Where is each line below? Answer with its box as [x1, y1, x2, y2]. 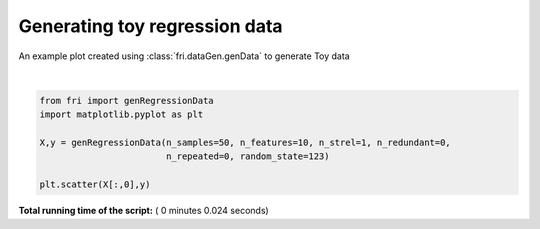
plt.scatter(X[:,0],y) [39, 179, 151, 190]
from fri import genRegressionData [39, 95, 214, 106]
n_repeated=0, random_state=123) [165, 151, 330, 162]
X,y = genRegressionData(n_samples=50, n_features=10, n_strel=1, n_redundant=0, [39, 137, 452, 149]
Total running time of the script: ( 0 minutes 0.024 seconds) [18, 205, 269, 217]
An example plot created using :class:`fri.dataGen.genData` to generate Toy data [18, 50, 350, 62]
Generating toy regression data [18, 15, 284, 37]
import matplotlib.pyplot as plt [39, 109, 204, 120]
